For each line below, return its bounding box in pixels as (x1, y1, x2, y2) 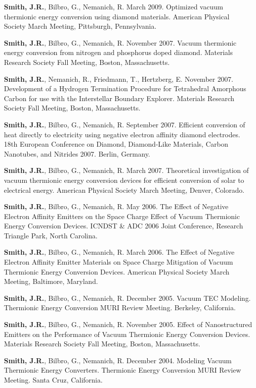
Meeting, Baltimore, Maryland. (4, 276, 98, 286)
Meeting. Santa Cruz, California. (4, 375, 103, 385)
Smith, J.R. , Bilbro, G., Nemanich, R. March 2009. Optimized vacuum (4, 1, 223, 11)
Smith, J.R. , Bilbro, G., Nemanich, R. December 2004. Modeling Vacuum (4, 355, 232, 365)
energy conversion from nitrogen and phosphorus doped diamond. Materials (4, 47, 233, 57)
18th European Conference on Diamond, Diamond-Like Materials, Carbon (4, 139, 228, 149)
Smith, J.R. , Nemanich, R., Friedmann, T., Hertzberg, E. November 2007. (4, 73, 233, 84)
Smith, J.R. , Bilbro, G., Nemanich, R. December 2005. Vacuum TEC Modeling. (4, 292, 251, 303)
